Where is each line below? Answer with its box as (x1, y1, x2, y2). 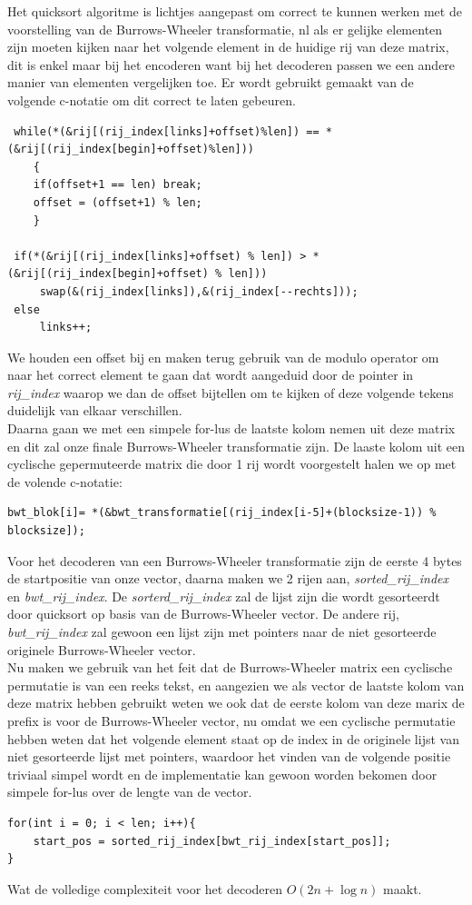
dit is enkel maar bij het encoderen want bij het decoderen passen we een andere (7, 55, 456, 74)
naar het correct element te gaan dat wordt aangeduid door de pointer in (7, 365, 414, 384)
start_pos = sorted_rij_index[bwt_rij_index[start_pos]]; (33, 834, 391, 848)
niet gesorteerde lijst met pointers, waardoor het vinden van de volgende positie (7, 747, 451, 766)
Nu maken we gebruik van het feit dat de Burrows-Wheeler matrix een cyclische (7, 658, 453, 677)
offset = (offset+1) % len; (33, 195, 202, 209)
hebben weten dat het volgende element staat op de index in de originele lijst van (7, 729, 459, 748)
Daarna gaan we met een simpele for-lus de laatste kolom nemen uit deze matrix (7, 419, 456, 438)
